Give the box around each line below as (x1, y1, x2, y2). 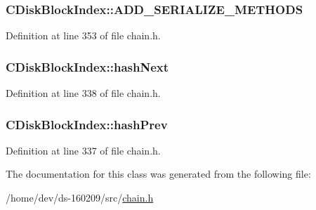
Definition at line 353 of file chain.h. (6, 28, 161, 43)
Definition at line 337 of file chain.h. (6, 143, 161, 157)
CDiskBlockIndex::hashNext (6, 58, 169, 75)
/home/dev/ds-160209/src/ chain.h (6, 190, 154, 205)
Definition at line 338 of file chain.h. (6, 86, 161, 100)
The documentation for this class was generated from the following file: (6, 166, 311, 181)
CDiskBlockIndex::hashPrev (6, 115, 168, 133)
